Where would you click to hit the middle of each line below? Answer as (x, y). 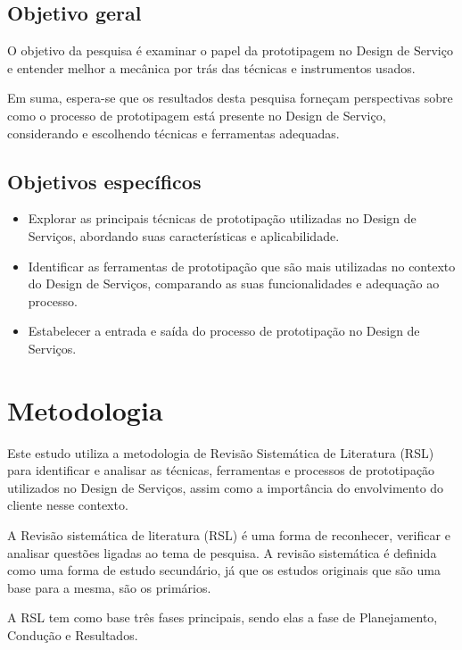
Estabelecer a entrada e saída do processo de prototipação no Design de (224, 331)
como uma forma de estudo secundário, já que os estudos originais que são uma (224, 570)
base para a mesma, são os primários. (109, 587)
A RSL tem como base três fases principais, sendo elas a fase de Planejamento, (223, 617)
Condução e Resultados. (73, 635)
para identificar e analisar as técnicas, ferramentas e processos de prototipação (221, 470)
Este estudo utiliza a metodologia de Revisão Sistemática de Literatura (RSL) (221, 452)
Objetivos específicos (104, 181)
